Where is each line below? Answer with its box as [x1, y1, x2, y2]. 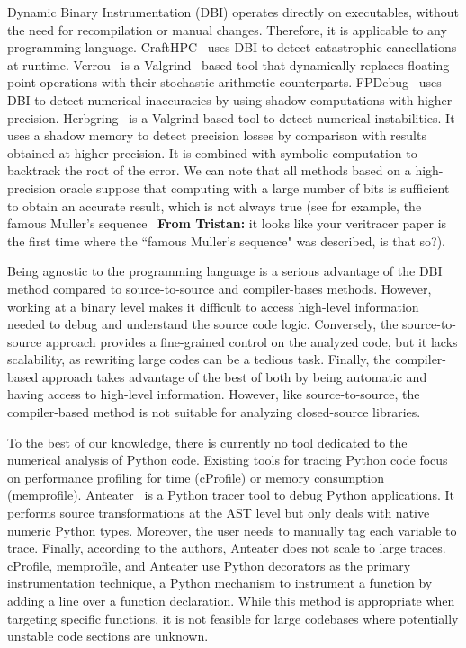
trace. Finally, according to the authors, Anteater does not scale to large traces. [7, 538, 446, 557]
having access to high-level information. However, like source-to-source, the [7, 385, 420, 404]
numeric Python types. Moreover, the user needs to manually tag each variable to [7, 520, 457, 539]
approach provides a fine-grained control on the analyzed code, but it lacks [45, 332, 458, 351]
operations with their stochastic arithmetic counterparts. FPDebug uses [40, 73, 442, 92]
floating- [408, 55, 453, 74]
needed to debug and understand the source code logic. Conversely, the [7, 315, 399, 333]
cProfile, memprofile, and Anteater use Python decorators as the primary [7, 555, 411, 574]
